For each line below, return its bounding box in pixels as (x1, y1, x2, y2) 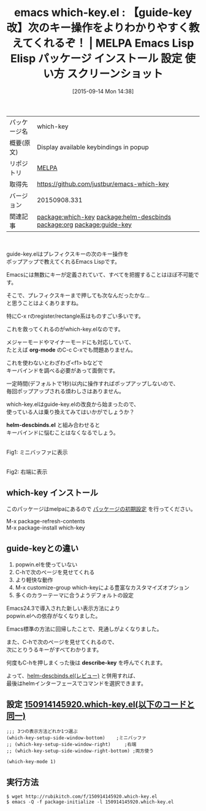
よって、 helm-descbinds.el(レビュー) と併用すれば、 (6, 672, 139, 679)
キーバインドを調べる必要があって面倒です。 (6, 366, 118, 374)
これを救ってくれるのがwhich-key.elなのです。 (6, 325, 124, 332)
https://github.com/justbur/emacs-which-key (36, 179, 169, 188)
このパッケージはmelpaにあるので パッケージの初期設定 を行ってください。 (6, 505, 196, 512)
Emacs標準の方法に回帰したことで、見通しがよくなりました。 (6, 625, 162, 632)
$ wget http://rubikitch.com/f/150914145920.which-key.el (6, 794, 158, 800)
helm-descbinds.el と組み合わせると (6, 421, 101, 428)
